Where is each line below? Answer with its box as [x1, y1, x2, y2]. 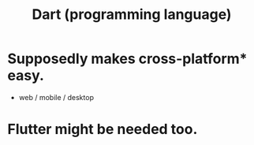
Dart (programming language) [32, 6, 232, 24]
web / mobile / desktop [18, 92, 94, 102]
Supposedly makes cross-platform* [7, 50, 248, 68]
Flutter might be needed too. [7, 121, 198, 139]
